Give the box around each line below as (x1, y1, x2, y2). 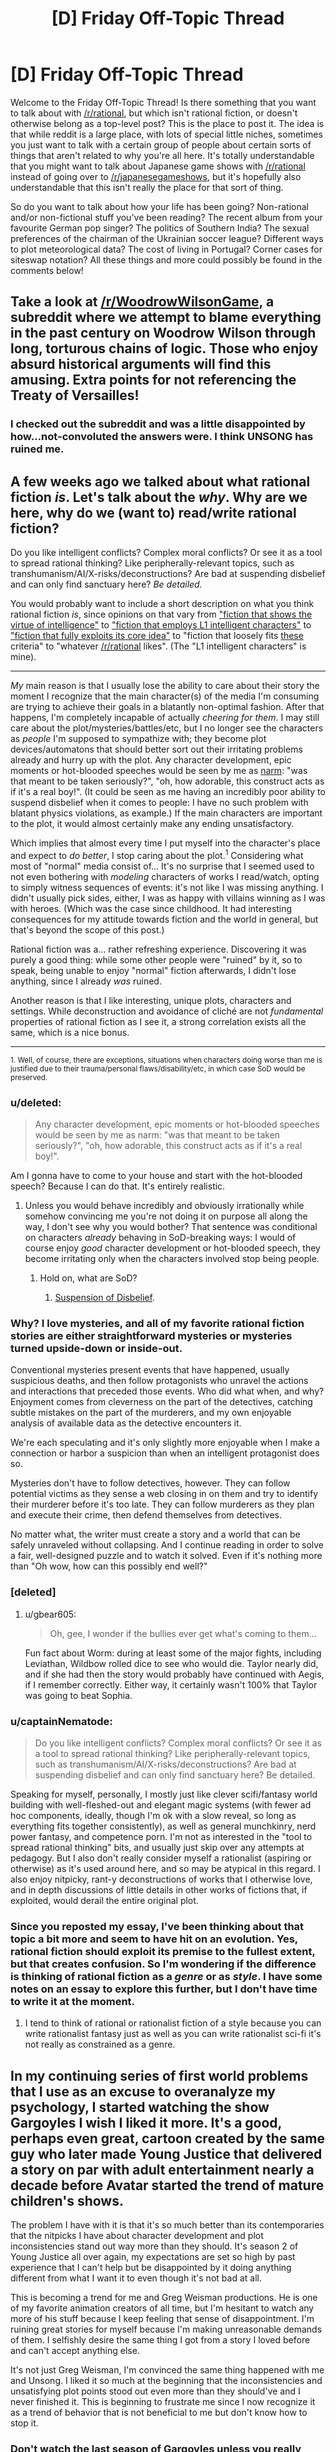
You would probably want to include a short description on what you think (10, 598, 315, 610)
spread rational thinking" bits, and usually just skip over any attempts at (10, 1841, 305, 1853)
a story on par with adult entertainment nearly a (10, 2161, 315, 2178)
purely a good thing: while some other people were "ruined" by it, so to (10, 953, 303, 966)
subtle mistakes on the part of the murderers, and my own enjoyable (10, 1407, 292, 1419)
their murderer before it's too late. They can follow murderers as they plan (10, 1498, 315, 1511)
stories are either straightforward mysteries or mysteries (10, 1328, 293, 1342)
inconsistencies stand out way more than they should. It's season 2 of (10, 2240, 299, 2252)
